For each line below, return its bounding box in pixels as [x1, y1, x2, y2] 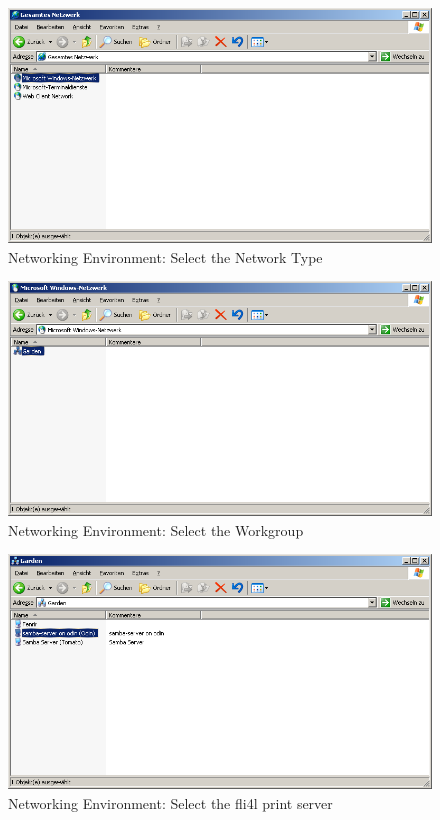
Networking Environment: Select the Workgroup [8, 519, 304, 540]
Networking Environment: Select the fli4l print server [8, 792, 333, 813]
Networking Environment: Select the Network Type [8, 246, 323, 267]
